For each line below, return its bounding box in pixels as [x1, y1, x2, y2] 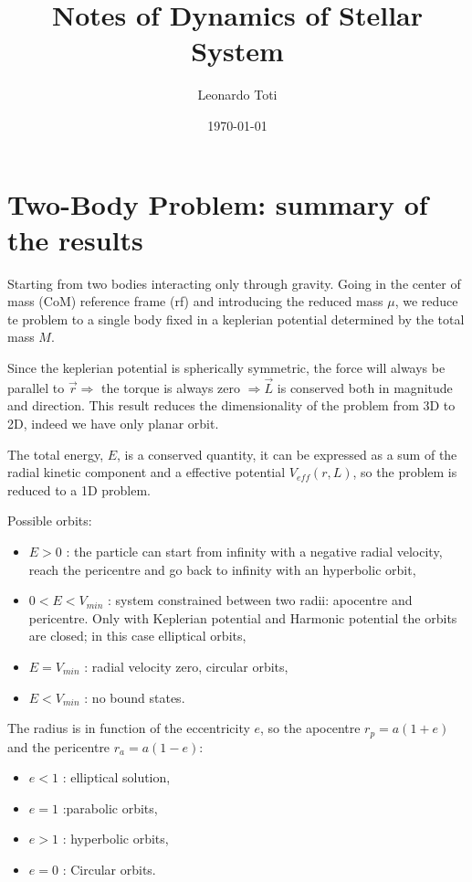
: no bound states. [84, 687, 185, 707]
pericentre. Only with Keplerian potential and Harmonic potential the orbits [28, 608, 457, 627]
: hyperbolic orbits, [62, 829, 169, 848]
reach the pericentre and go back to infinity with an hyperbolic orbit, [28, 559, 416, 579]
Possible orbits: [7, 511, 92, 530]
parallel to [7, 377, 65, 397]
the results [7, 220, 143, 258]
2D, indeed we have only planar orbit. [7, 414, 219, 432]
